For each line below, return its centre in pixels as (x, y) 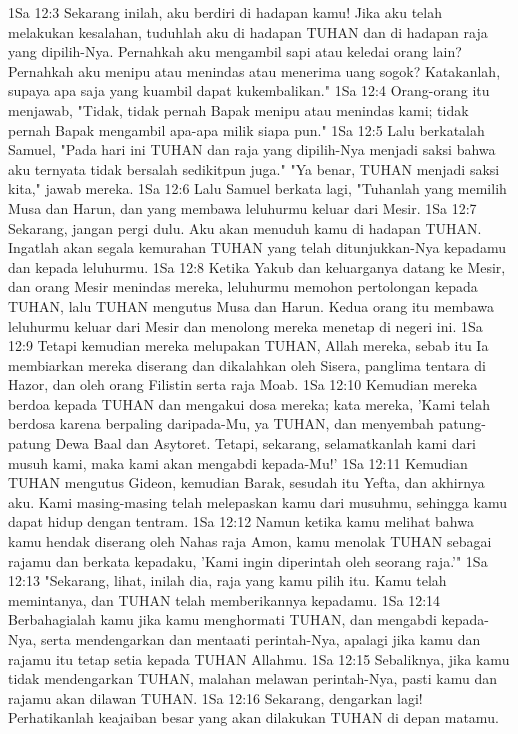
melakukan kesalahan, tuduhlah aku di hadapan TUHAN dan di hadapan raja (248, 31)
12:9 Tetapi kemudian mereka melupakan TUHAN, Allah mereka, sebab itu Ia (248, 345)
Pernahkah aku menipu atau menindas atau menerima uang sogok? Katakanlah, (254, 70)
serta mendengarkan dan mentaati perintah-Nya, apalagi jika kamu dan (261, 639)
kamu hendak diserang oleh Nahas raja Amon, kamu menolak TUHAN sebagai (250, 541)
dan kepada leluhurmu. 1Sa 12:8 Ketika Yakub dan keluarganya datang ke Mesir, (257, 266)
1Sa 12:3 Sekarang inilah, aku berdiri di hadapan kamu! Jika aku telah (225, 12)
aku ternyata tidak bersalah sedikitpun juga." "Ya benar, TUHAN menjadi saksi (254, 168)
